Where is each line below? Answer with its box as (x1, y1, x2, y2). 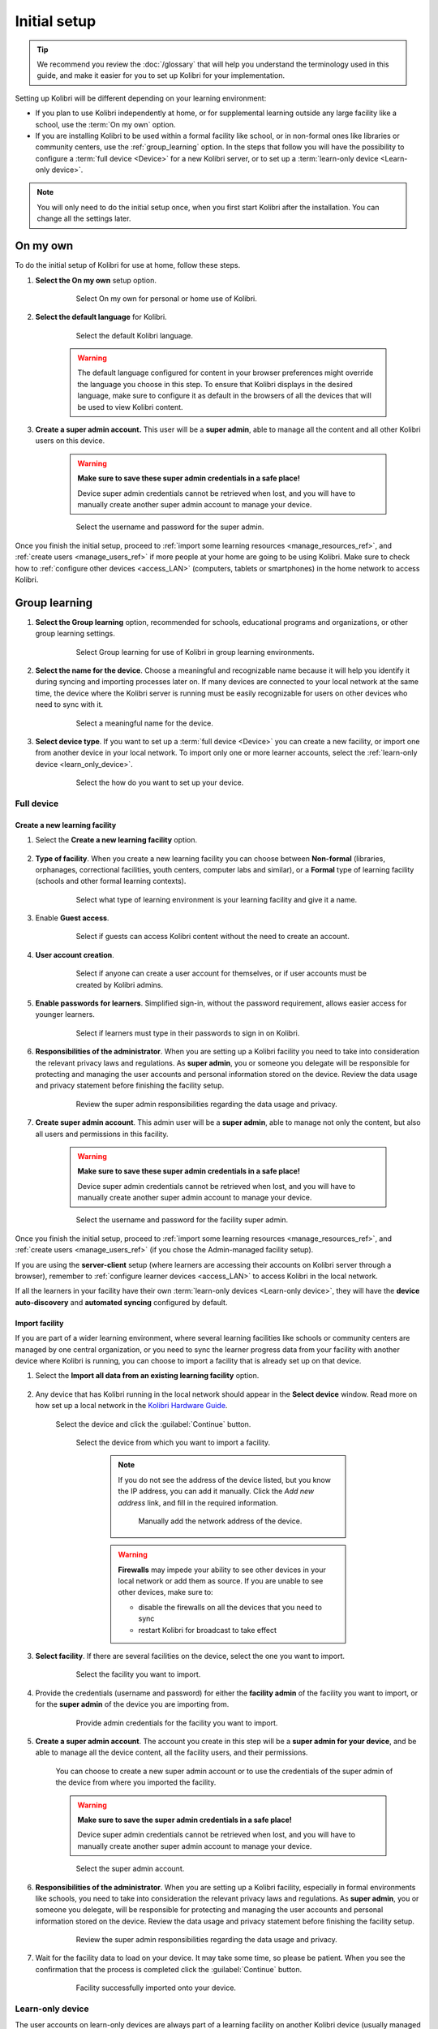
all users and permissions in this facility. (35, 1129, 170, 1139)
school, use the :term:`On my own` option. (35, 119, 176, 129)
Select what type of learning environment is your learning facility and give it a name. (75, 894, 358, 904)
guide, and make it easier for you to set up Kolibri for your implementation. (36, 71, 286, 80)
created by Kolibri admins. (75, 980, 164, 989)
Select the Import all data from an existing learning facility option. (35, 1371, 260, 1381)
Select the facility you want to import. (75, 1669, 201, 1679)
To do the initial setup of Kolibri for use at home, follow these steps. (15, 261, 241, 270)
